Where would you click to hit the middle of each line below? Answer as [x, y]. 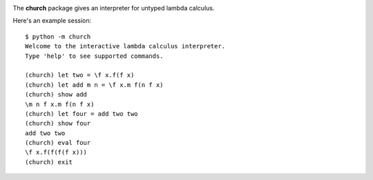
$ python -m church [58, 37]
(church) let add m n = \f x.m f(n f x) [94, 85]
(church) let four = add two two [82, 113]
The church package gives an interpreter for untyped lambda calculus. [114, 8]
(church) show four [58, 123]
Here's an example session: [52, 21]
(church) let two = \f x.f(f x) [80, 75]
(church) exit [49, 162]
